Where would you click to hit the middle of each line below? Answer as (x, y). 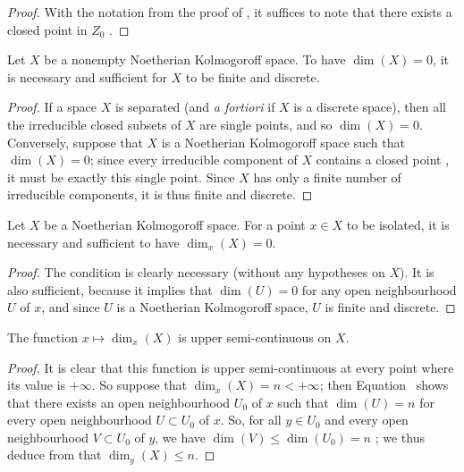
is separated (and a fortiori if (195, 107)
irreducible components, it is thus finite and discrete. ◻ (160, 194)
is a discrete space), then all (370, 107)
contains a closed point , (383, 160)
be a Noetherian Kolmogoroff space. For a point (175, 224)
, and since (71, 307)
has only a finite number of (327, 177)
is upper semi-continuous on (255, 337)
